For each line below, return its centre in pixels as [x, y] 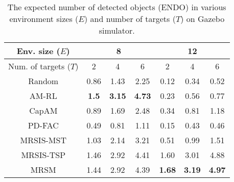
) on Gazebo [203, 19]
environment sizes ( [44, 19]
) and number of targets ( [130, 19]
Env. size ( [38, 51]
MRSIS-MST [43, 140]
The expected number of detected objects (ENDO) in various [117, 7]
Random [43, 81]
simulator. [117, 30]
